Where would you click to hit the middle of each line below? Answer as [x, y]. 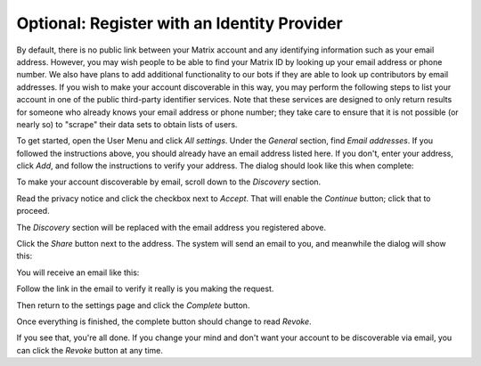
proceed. [33, 211]
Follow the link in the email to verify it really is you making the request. [145, 289]
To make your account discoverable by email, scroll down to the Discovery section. [169, 182]
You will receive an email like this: [78, 272]
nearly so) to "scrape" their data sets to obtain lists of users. [127, 124]
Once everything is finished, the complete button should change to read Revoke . [164, 321]
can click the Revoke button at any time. [90, 350]
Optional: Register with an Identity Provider [179, 23]
